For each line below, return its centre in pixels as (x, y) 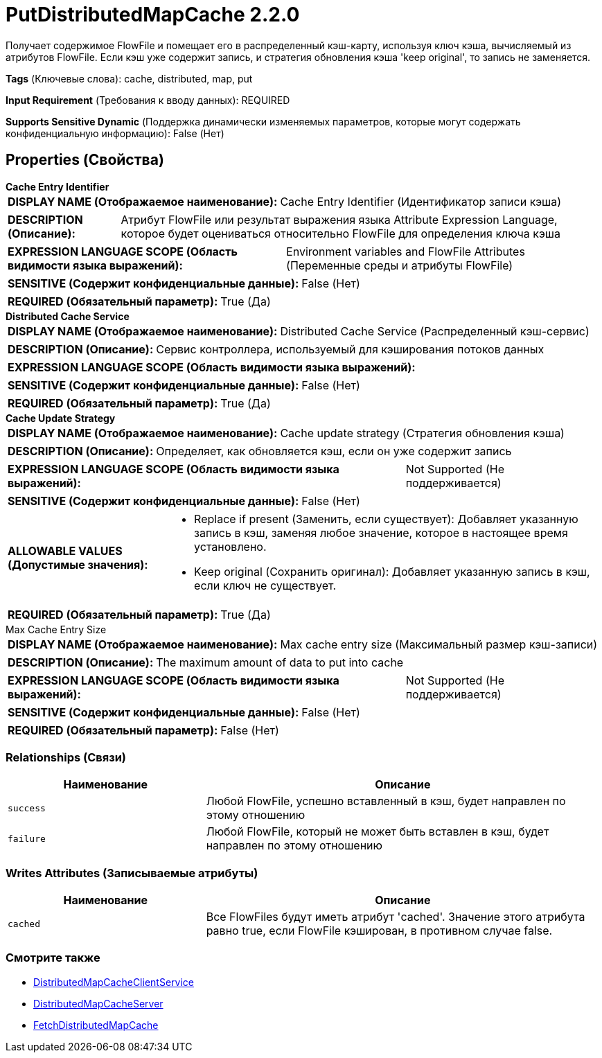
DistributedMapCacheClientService (114, 982)
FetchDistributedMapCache (96, 1025)
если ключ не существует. (265, 585)
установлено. (230, 546)
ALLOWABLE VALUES (65, 550)
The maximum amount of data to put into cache (280, 662)
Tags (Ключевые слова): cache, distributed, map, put (129, 78)
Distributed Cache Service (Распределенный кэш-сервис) (435, 331)
